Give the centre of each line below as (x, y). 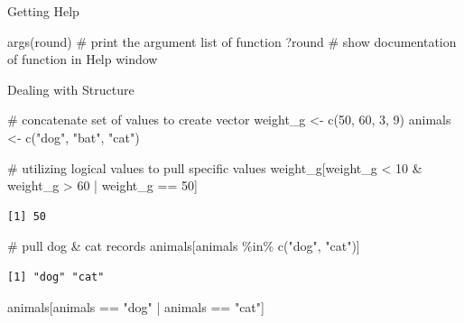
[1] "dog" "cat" (56, 277)
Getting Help (43, 11)
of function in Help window (83, 59)
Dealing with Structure (71, 89)
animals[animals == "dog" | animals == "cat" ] (136, 306)
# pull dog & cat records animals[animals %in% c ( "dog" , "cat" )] (184, 246)
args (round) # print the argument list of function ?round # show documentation (232, 41)
